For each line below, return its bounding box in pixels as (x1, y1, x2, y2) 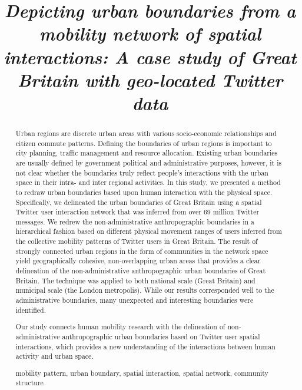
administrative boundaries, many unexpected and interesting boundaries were (15, 295, 254, 305)
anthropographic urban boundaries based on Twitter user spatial (62, 331, 260, 341)
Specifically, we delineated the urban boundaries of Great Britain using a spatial (15, 197, 262, 207)
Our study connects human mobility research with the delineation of (15, 322, 225, 332)
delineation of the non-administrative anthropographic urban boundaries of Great (15, 266, 266, 276)
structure (15, 378, 44, 388)
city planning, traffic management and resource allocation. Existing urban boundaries (15, 148, 278, 158)
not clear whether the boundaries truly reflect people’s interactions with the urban (15, 167, 268, 177)
